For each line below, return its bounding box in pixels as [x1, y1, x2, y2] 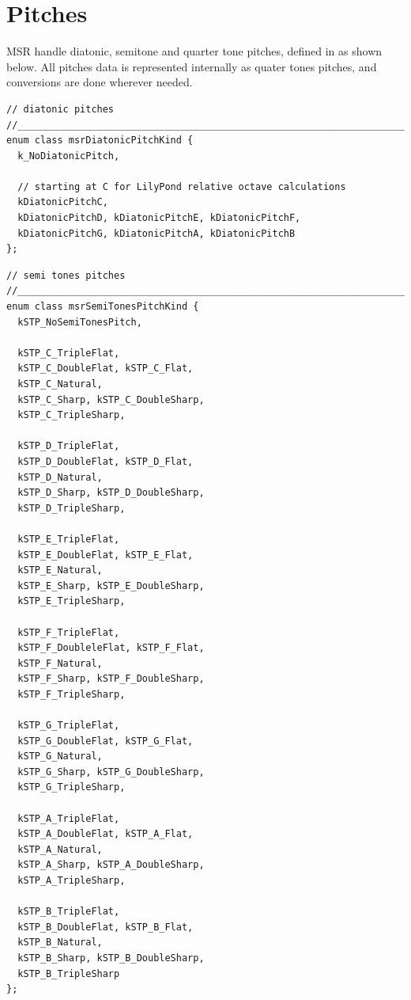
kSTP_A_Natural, [17, 843, 103, 855]
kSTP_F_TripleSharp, [17, 688, 126, 700]
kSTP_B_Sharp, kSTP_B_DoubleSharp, [17, 952, 205, 964]
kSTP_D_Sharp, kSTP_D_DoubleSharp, [17, 487, 205, 499]
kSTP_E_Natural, [17, 565, 103, 576]
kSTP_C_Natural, [17, 378, 103, 390]
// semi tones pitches [6, 269, 126, 281]
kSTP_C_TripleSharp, [17, 409, 126, 421]
